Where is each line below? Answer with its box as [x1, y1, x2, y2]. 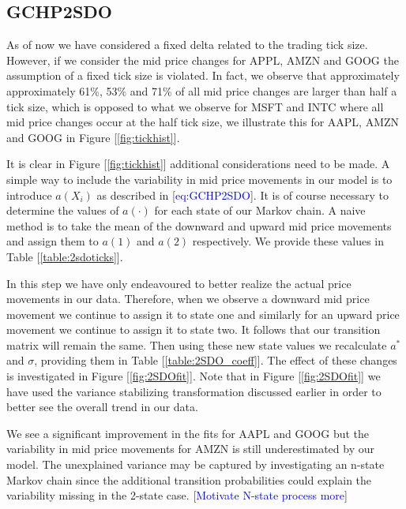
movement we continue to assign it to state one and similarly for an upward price [6, 305, 400, 322]
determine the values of [6, 202, 119, 219]
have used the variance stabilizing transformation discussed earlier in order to [6, 383, 382, 399]
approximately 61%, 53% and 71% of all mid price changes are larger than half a [6, 82, 397, 99]
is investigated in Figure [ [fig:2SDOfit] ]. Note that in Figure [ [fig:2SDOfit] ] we [6, 368, 381, 384]
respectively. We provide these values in [192, 233, 384, 249]
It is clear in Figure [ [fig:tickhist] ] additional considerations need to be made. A [6, 155, 390, 172]
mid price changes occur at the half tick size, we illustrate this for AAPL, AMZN [6, 114, 400, 130]
